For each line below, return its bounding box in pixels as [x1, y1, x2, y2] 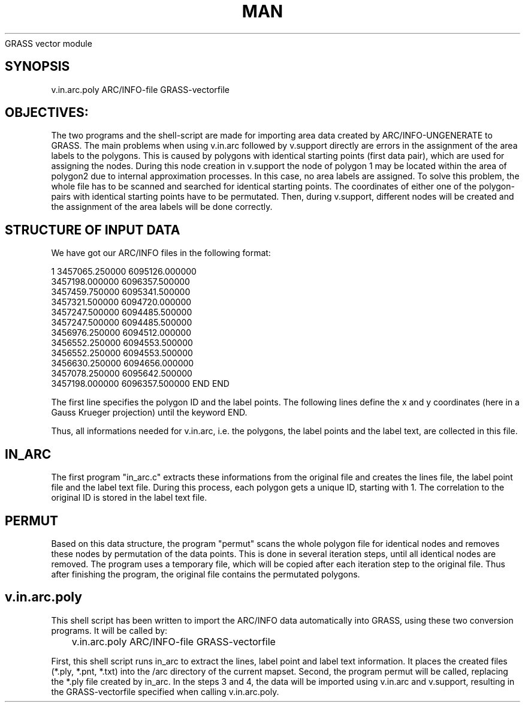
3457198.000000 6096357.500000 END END [51, 378, 230, 389]
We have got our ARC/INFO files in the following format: [51, 248, 271, 258]
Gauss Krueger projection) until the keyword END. [51, 407, 248, 418]
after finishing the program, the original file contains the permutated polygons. [51, 568, 360, 579]
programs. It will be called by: [51, 625, 168, 636]
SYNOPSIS [5, 59, 70, 74]
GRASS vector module [5, 38, 92, 49]
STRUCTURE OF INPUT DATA [5, 222, 180, 237]
